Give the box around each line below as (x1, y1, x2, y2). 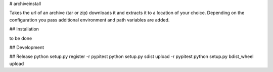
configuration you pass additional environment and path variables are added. (9, 16, 170, 22)
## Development (9, 44, 44, 50)
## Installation (9, 26, 39, 32)
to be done (9, 35, 32, 41)
